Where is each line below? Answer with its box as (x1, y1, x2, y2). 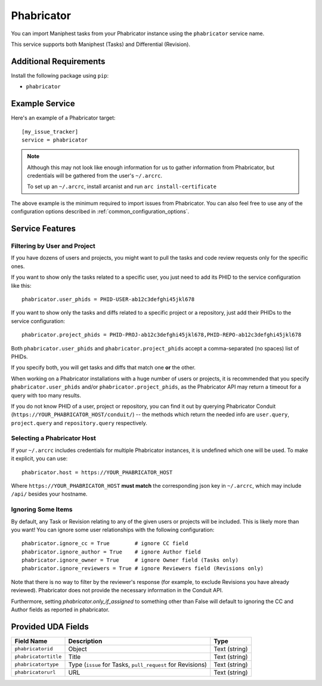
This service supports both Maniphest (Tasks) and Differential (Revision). (11, 41, 191, 48)
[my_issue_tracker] (21, 128, 79, 135)
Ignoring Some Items (11, 505, 73, 513)
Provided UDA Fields (11, 622, 89, 632)
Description (68, 636, 103, 645)
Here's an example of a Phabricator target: (11, 114, 116, 122)
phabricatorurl (14, 669, 56, 676)
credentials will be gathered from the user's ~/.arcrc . (27, 172, 163, 179)
